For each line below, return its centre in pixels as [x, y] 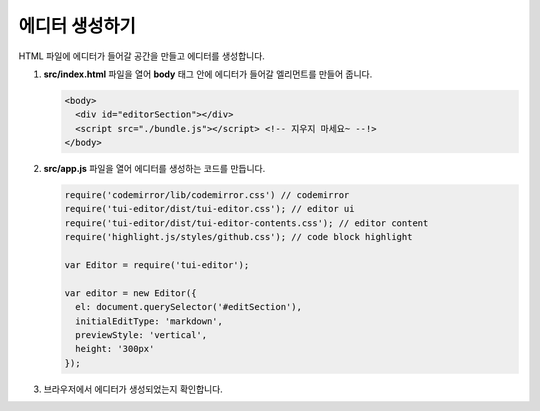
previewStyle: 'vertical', [141, 334]
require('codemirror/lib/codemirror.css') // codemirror [207, 195]
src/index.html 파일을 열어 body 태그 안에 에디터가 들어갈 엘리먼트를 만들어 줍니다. [208, 74]
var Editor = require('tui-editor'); [157, 265]
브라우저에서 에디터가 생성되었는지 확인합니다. [133, 389]
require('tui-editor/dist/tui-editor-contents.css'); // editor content [246, 223]
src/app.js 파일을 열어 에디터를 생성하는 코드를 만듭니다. [154, 169]
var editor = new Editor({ [130, 293]
